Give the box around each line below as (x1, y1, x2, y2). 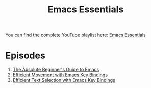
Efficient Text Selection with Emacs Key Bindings (12, 77, 116, 83)
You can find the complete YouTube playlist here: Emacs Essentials (5, 32, 146, 38)
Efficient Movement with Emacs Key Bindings (12, 72, 108, 78)
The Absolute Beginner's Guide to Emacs (12, 67, 99, 73)
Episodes (5, 50, 46, 61)
